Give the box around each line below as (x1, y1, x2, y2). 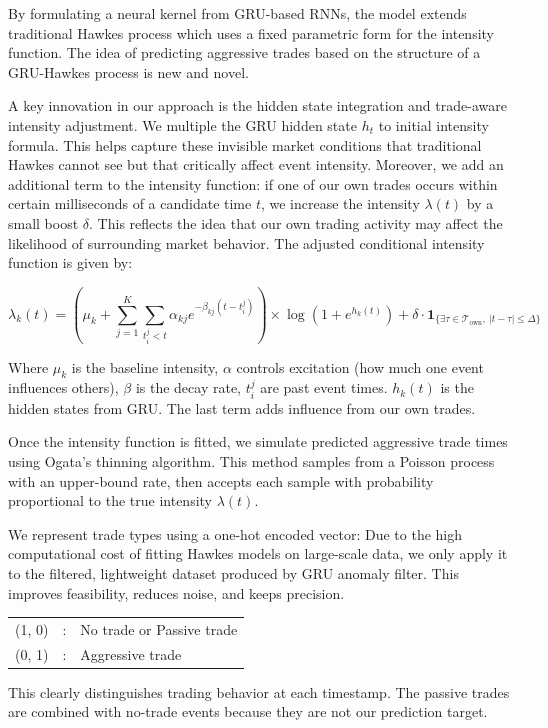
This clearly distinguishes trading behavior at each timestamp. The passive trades (8, 681, 510, 702)
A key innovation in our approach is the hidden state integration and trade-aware (8, 95, 507, 116)
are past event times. (260, 377, 388, 398)
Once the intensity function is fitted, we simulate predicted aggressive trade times (8, 431, 508, 452)
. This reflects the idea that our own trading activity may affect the (89, 212, 503, 233)
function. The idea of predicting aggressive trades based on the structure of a (8, 42, 481, 63)
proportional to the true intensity (8, 490, 213, 511)
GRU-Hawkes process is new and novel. (8, 61, 249, 82)
